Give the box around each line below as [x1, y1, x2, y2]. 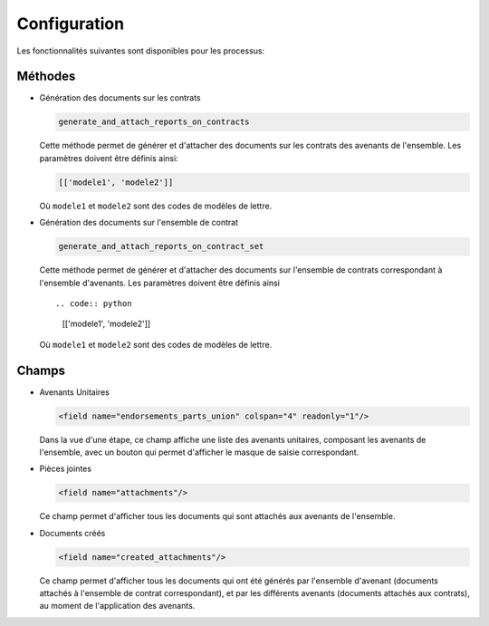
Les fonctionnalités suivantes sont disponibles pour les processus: [16, 45, 265, 56]
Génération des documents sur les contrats [39, 92, 201, 103]
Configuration [16, 14, 125, 34]
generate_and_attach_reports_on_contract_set [58, 241, 264, 252]
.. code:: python [55, 298, 132, 308]
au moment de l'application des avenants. [39, 601, 196, 612]
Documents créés [39, 527, 106, 538]
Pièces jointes [39, 463, 92, 475]
